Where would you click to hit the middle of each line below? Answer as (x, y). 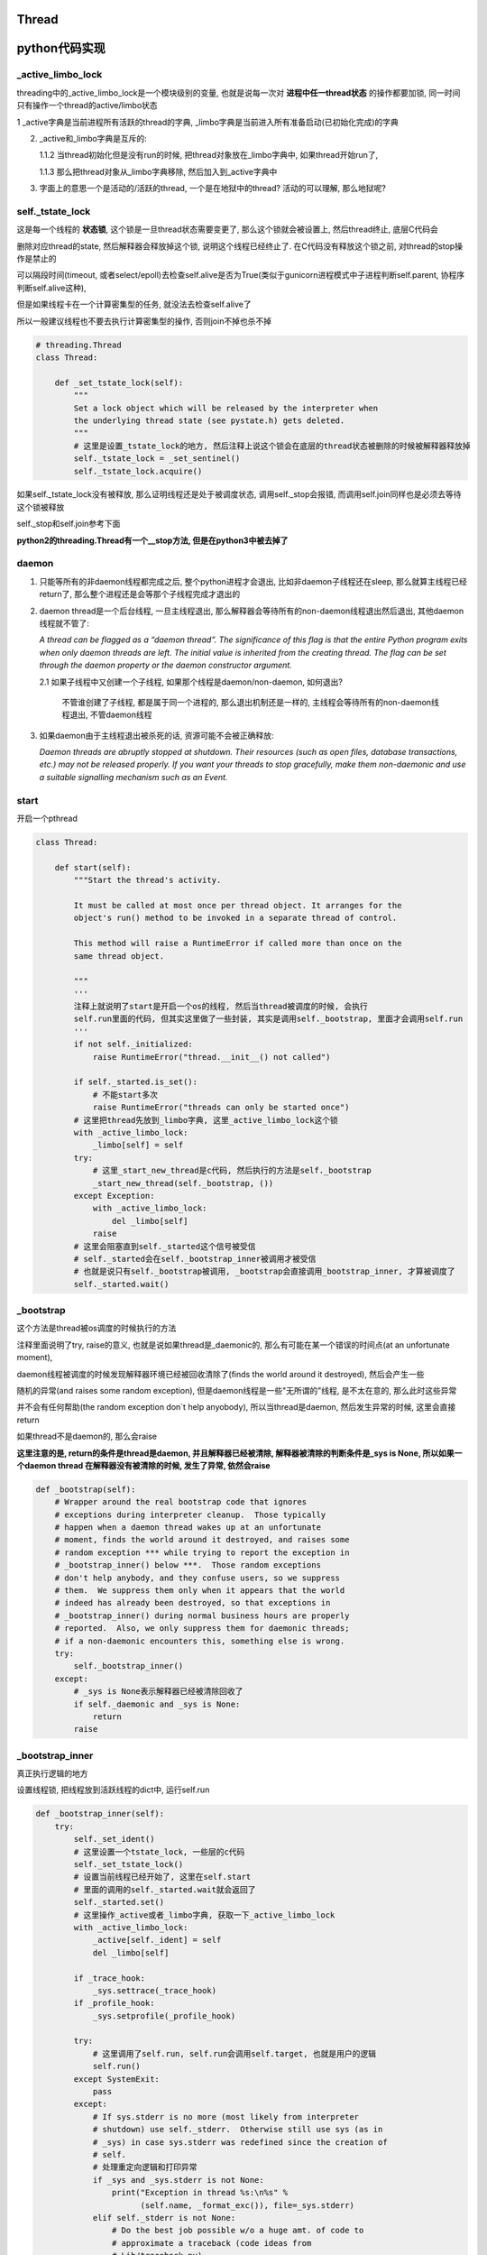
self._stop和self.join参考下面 (69, 524)
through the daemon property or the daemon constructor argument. (165, 665)
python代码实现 (61, 48)
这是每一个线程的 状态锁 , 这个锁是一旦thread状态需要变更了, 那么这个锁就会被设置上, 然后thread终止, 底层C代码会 (228, 229)
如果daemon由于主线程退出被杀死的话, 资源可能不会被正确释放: (156, 735)
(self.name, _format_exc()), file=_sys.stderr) (248, 2205)
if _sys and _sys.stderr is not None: (179, 2180)
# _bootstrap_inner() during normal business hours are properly (202, 1615)
